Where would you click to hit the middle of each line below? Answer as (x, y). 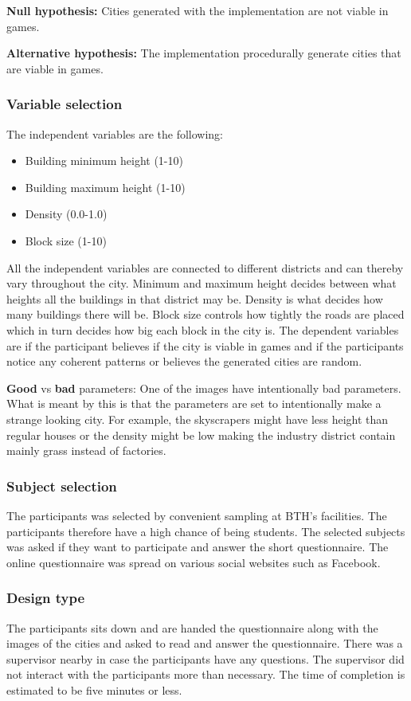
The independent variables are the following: (115, 133)
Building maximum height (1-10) (105, 187)
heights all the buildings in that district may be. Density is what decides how (195, 298)
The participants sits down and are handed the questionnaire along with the (192, 627)
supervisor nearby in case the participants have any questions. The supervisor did (205, 658)
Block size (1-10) (66, 240)
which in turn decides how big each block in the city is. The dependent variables (203, 329)
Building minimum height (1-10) (104, 161)
